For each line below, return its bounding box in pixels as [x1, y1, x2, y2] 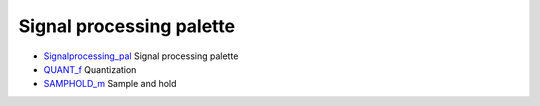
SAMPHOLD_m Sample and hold [43, 78, 177, 90]
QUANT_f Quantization [43, 63, 137, 75]
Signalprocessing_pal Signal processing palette [43, 50, 239, 62]
